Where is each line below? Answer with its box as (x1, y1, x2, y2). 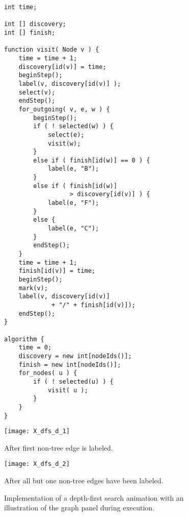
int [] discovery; (4, 20, 66, 28)
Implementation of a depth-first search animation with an (4, 492, 184, 503)
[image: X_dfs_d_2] (4, 460, 70, 468)
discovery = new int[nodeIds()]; (18, 352, 132, 360)
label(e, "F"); (47, 199, 99, 207)
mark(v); (18, 284, 48, 292)
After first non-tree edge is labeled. (4, 442, 113, 453)
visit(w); (47, 139, 81, 147)
